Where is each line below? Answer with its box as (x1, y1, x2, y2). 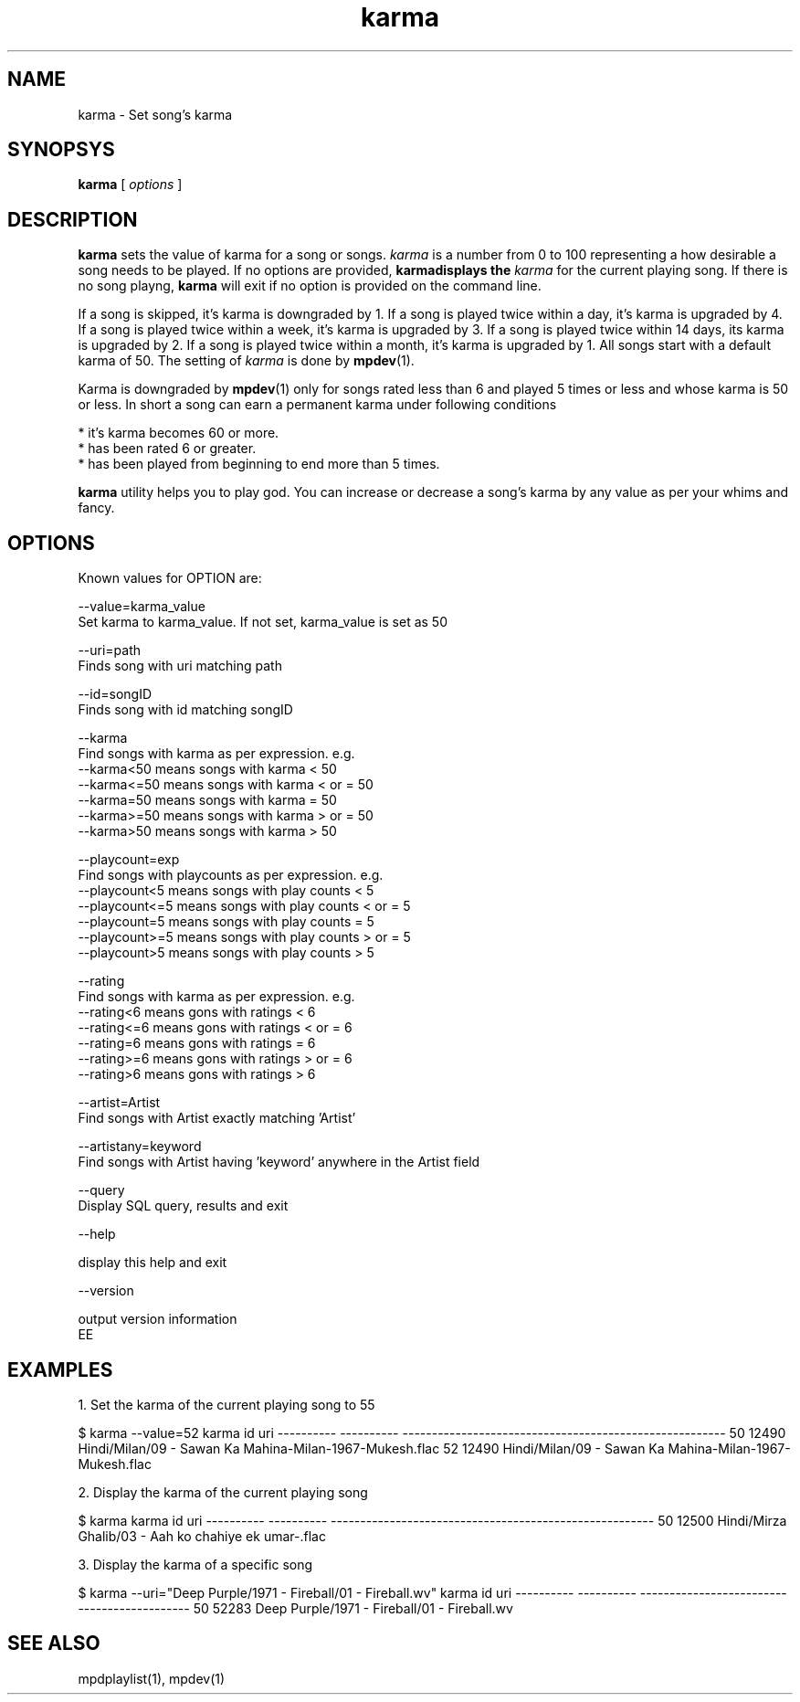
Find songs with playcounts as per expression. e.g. (78, 867, 384, 883)
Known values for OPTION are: (78, 570, 262, 587)
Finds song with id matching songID (78, 702, 293, 718)
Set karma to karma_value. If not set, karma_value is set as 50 (78, 614, 447, 630)
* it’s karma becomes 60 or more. (78, 425, 279, 441)
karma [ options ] (78, 176, 183, 193)
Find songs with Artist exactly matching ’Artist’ (78, 1110, 356, 1126)
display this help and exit (78, 1254, 227, 1271)
